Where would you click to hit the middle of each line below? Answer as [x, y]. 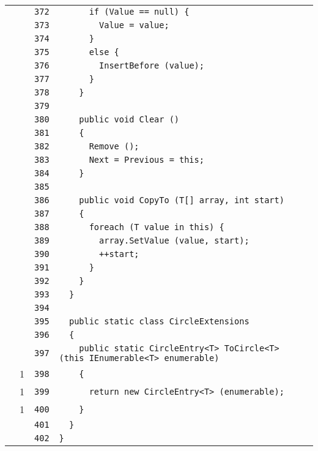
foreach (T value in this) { [157, 227]
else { [104, 52]
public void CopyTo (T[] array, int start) [182, 200]
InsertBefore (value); [152, 65]
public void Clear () [129, 119]
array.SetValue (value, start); [174, 240]
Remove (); [114, 146]
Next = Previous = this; [146, 160]
